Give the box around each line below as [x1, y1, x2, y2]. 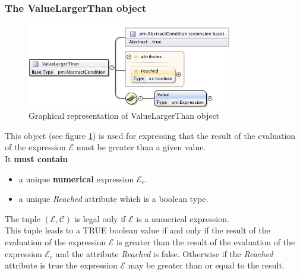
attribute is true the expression [5, 259, 118, 271]
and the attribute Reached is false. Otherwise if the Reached [55, 247, 273, 260]
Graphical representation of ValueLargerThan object [29, 109, 220, 122]
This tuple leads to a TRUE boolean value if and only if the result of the [5, 224, 270, 236]
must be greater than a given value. [76, 141, 206, 153]
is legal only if [74, 212, 126, 225]
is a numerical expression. [136, 212, 229, 225]
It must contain [5, 153, 68, 165]
